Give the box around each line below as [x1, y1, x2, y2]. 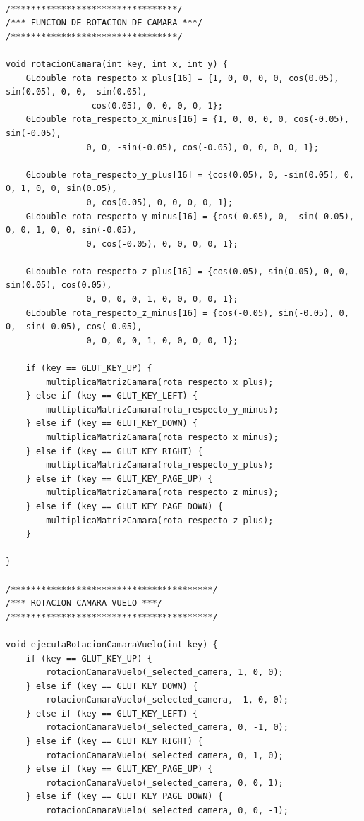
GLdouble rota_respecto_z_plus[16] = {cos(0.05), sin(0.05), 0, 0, [25, 266, 349, 276]
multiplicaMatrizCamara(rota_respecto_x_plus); [46, 377, 274, 387]
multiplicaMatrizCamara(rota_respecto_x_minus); [46, 432, 279, 442]
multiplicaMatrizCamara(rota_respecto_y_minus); [46, 404, 279, 415]
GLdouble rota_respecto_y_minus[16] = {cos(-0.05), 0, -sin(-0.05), [25, 211, 354, 221]
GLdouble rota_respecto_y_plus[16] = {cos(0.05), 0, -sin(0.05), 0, [25, 169, 354, 180]
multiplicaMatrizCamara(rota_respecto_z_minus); [46, 487, 279, 498]
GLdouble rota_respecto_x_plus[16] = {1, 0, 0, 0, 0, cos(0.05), [25, 73, 339, 83]
